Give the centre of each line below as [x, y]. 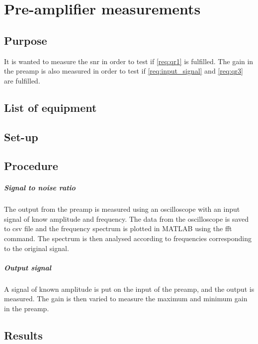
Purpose [26, 40]
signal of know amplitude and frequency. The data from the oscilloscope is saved [127, 218]
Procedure [31, 166]
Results [23, 335]
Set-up [21, 136]
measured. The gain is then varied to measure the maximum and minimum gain [126, 299]
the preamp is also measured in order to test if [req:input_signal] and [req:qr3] [124, 71]
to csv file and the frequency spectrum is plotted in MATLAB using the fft [118, 228]
